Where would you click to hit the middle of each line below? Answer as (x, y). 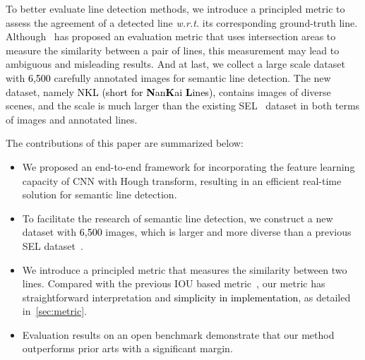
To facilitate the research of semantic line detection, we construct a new (178, 218)
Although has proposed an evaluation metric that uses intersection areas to (171, 36)
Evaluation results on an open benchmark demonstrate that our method (178, 334)
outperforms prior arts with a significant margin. (127, 348)
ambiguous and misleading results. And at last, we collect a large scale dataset (175, 64)
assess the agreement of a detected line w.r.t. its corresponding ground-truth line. (182, 22)
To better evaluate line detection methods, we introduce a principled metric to (175, 8)
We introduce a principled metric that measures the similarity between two (185, 269)
